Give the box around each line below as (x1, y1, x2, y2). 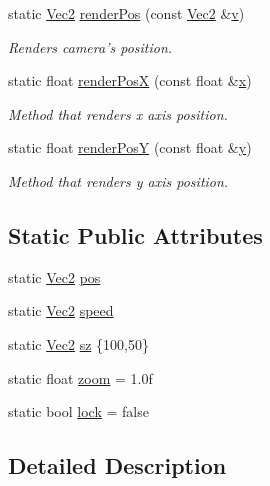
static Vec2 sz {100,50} (8, 333, 149, 354)
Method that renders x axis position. (8, 103, 228, 124)
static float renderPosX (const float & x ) (8, 70, 252, 91)
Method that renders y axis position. (8, 170, 229, 191)
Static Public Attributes (8, 219, 263, 250)
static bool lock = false (8, 401, 149, 422)
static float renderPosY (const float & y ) (8, 137, 252, 158)
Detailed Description (8, 450, 227, 481)
